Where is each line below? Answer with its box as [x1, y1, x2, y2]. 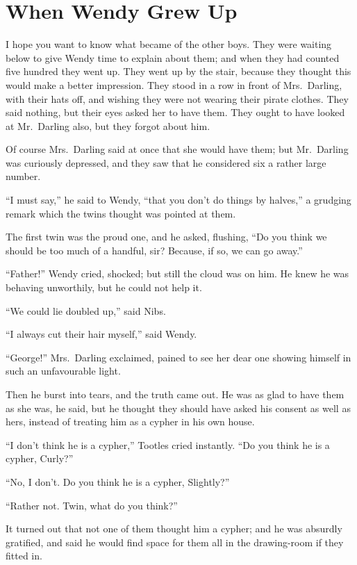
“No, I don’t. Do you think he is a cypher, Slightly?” [6, 474, 230, 489]
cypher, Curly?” [6, 451, 74, 466]
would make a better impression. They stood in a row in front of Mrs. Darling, [6, 77, 342, 92]
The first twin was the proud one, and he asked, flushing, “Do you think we [6, 229, 327, 244]
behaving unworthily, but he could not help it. [6, 280, 202, 295]
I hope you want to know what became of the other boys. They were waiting [6, 37, 332, 51]
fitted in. [6, 548, 42, 563]
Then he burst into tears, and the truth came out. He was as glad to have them [6, 387, 344, 401]
